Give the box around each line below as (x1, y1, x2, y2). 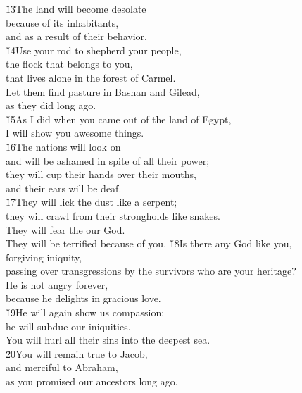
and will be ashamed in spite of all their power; (6, 153, 210, 168)
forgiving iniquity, (6, 249, 82, 264)
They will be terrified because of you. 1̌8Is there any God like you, (6, 236, 292, 251)
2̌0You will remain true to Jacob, (6, 346, 148, 361)
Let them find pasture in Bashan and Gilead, (6, 84, 200, 99)
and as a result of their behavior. (6, 29, 147, 44)
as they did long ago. (6, 98, 96, 113)
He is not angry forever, (6, 277, 108, 292)
